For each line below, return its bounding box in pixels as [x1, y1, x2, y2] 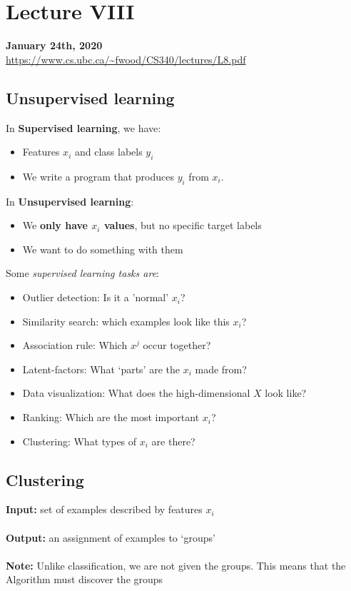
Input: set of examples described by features [6, 502, 203, 517]
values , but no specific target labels [103, 218, 262, 233]
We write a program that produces [22, 168, 174, 183]
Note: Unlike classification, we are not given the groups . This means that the [6, 557, 346, 572]
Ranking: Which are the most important [22, 410, 200, 425]
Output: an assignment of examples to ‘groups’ [6, 530, 215, 545]
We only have [22, 218, 88, 233]
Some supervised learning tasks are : [6, 266, 159, 281]
